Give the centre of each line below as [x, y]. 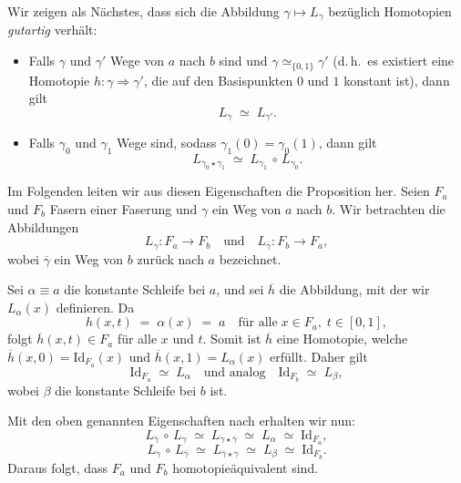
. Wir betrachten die [389, 208]
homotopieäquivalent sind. [246, 467]
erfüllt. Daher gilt [319, 356]
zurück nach [170, 258]
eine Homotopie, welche [342, 339]
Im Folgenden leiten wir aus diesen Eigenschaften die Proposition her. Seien [219, 191]
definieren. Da [95, 307]
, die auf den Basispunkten [218, 80]
